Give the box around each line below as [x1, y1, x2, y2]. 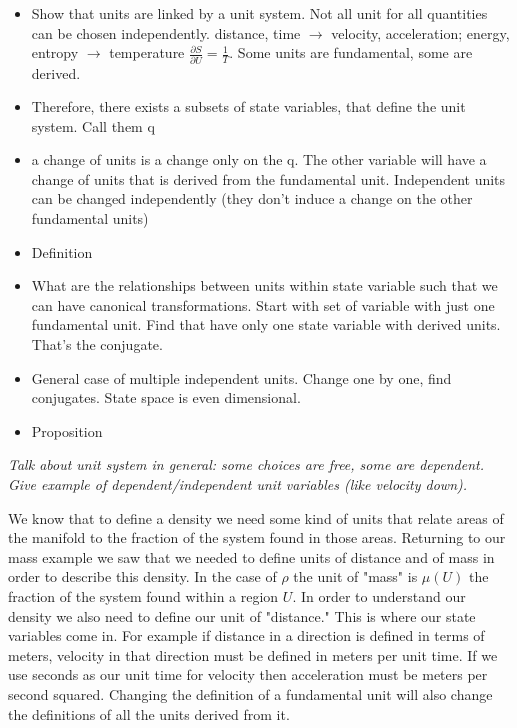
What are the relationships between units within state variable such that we [31, 275, 498, 296]
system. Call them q [31, 115, 155, 136]
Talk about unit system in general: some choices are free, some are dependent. [8, 454, 484, 475]
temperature [109, 42, 185, 63]
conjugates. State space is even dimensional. [31, 387, 301, 408]
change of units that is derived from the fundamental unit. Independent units [31, 168, 506, 189]
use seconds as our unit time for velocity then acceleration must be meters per [8, 664, 488, 685]
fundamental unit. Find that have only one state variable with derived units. [31, 314, 501, 335]
